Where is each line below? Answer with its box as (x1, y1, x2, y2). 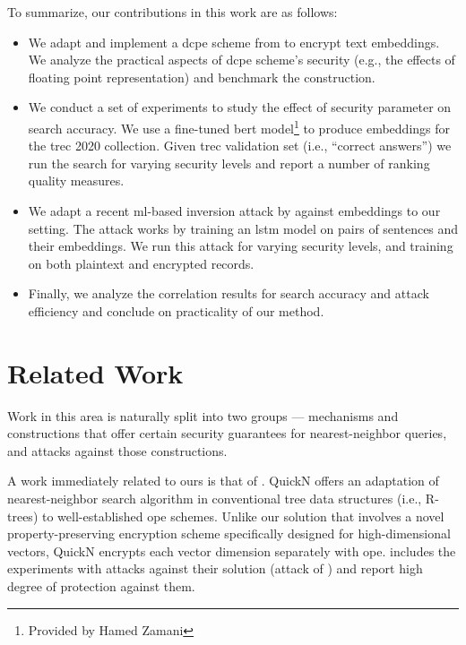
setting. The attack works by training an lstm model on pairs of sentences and (28, 219, 459, 237)
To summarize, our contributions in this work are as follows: (7, 3, 338, 21)
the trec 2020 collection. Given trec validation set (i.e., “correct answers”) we (28, 136, 452, 155)
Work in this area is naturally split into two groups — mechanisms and (7, 406, 399, 425)
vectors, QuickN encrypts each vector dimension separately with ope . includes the (7, 541, 456, 560)
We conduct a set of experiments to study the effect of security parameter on (28, 98, 452, 116)
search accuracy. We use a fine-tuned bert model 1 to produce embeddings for (28, 116, 451, 137)
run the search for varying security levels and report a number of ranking (28, 153, 430, 172)
